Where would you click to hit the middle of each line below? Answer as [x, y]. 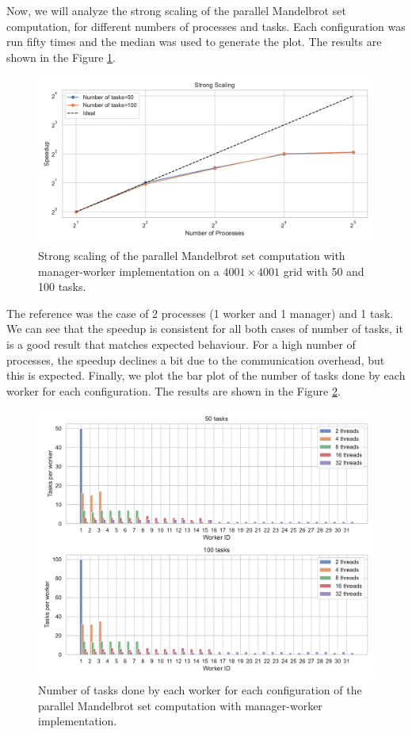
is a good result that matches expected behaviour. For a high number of [181, 344]
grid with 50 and [324, 271]
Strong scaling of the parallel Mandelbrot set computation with [192, 255]
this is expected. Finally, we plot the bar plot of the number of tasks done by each [206, 375]
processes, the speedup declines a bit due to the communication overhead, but [196, 359]
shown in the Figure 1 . [61, 57]
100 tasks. [62, 287]
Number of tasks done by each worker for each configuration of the [200, 690]
